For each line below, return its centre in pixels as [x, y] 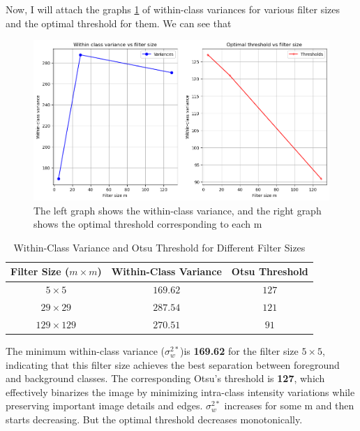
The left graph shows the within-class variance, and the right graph [178, 210]
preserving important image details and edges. [104, 406]
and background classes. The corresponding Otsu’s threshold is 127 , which [165, 378]
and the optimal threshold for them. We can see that [119, 23]
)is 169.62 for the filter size [239, 351]
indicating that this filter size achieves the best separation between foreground [173, 364]
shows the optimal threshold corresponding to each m [148, 224]
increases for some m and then [289, 406]
